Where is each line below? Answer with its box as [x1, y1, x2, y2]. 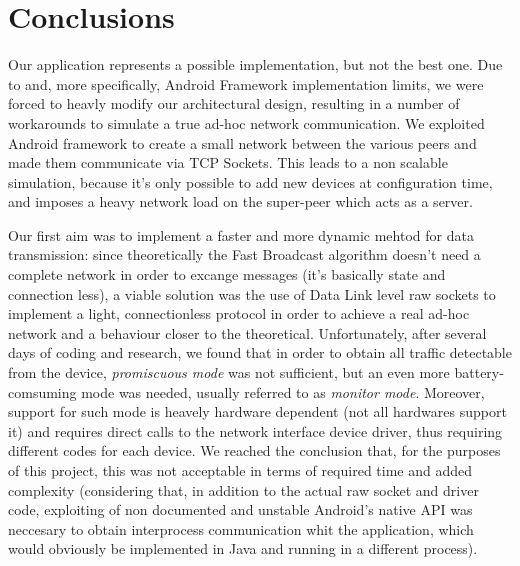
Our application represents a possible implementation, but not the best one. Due [8, 54, 503, 75]
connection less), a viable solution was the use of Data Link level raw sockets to [8, 283, 496, 304]
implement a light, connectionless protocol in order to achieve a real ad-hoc [8, 303, 470, 324]
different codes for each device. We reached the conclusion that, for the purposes [8, 440, 501, 461]
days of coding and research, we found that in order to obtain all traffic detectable [8, 342, 512, 363]
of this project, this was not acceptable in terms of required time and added [8, 460, 473, 480]
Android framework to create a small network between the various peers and [8, 132, 477, 153]
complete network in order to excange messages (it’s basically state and [8, 264, 446, 285]
